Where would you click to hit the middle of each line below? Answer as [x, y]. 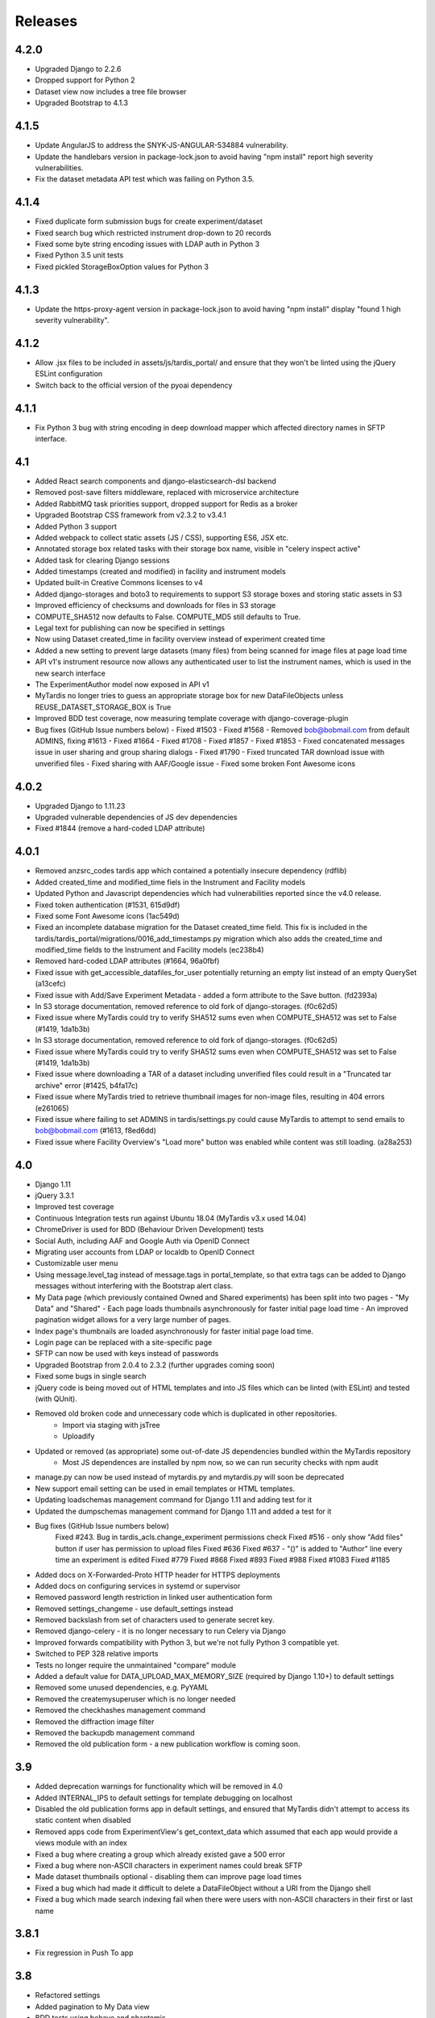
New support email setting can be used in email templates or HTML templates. [165, 1488]
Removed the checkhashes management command [120, 1710]
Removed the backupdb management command [115, 1732]
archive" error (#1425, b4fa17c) [87, 1085]
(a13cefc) [50, 984]
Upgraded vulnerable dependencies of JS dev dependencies [136, 817]
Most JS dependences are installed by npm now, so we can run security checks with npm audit [220, 1462]
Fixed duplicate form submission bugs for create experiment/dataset [149, 221]
